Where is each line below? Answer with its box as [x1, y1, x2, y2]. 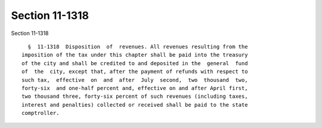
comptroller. [21, 110, 60, 117]
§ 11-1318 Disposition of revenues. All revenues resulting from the [27, 43, 248, 50]
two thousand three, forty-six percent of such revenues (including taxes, [21, 93, 248, 100]
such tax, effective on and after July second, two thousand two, [21, 76, 248, 83]
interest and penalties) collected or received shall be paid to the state [21, 101, 248, 108]
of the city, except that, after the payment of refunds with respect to [21, 68, 248, 75]
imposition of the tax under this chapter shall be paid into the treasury [21, 52, 248, 59]
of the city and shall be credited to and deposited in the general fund [21, 60, 248, 66]
